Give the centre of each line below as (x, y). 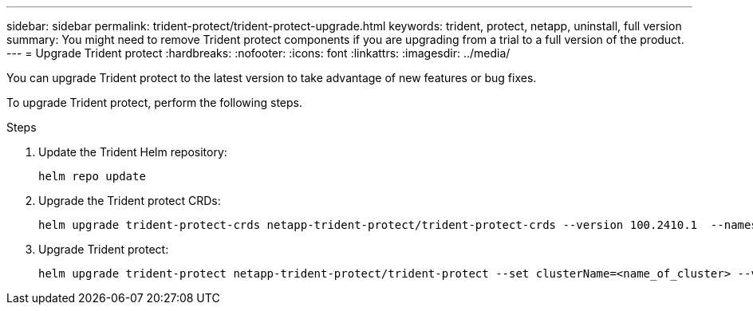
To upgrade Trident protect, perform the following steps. (154, 102)
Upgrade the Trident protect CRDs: (130, 201)
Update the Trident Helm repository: (133, 152)
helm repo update (92, 176)
